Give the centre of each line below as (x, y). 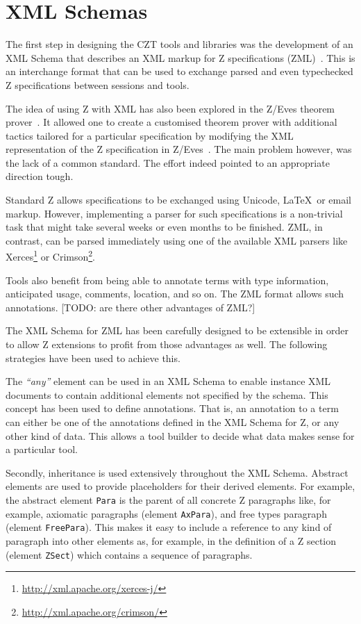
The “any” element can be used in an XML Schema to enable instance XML (168, 381)
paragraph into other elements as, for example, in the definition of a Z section (171, 540)
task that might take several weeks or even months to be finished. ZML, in (164, 227)
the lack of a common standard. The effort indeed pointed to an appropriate (168, 162)
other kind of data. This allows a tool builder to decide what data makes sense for (180, 435)
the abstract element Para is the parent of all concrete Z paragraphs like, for (168, 500)
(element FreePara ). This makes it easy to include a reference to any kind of (169, 527)
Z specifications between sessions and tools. (98, 84)
